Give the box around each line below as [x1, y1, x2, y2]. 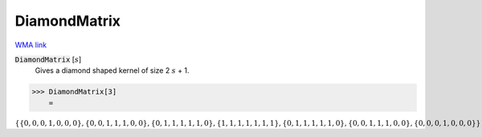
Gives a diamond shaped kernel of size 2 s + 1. [35, 66, 190, 75]
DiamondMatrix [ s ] [14, 54, 82, 64]
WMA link [14, 40, 47, 50]
